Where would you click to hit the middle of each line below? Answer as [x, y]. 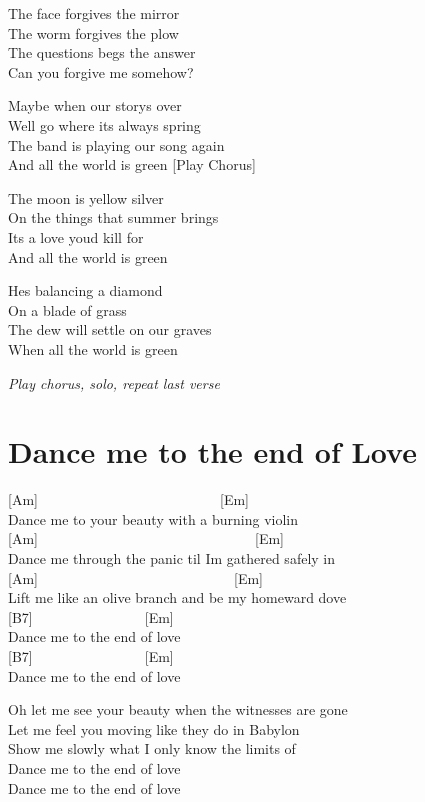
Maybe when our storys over [95, 105]
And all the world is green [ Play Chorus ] [132, 164]
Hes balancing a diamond [85, 290]
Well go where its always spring [104, 124]
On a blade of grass [67, 309]
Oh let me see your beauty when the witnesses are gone [178, 709]
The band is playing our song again [116, 144]
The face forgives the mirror [94, 13]
